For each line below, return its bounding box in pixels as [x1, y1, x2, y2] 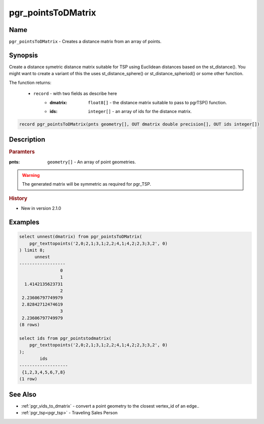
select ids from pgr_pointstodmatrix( [19, 335, 112, 341]
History [9, 195, 28, 202]
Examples [9, 218, 40, 226]
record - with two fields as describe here [33, 91, 117, 96]
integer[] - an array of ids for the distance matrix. [88, 108, 192, 114]
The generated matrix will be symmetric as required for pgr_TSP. [22, 181, 151, 187]
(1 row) [19, 376, 37, 382]
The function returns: [9, 79, 51, 85]
